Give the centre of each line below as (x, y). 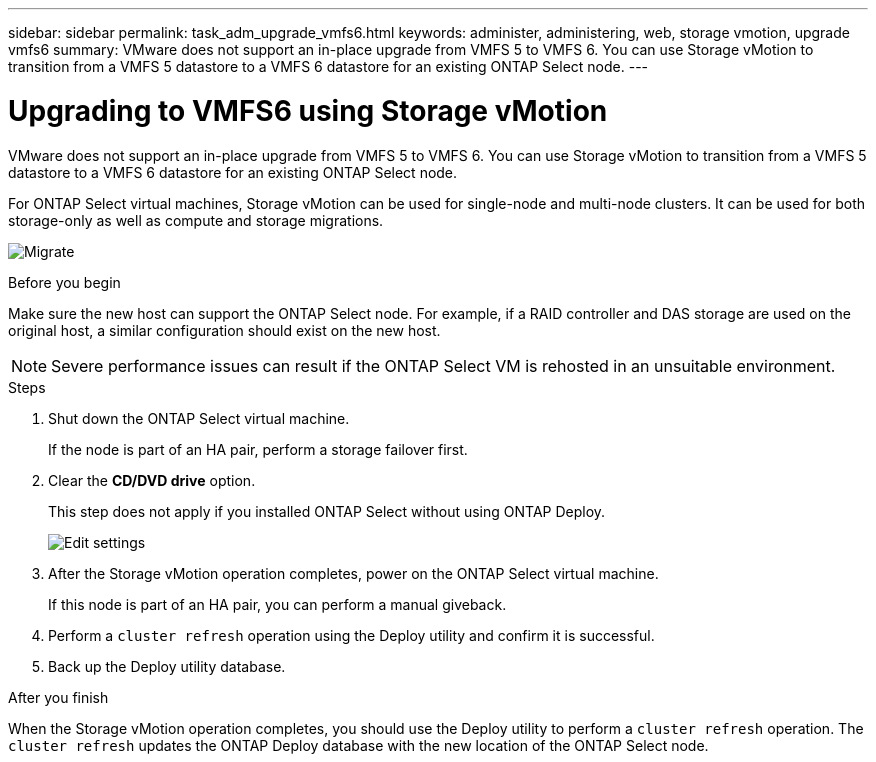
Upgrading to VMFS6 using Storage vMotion (308, 110)
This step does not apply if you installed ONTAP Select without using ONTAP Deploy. (327, 511)
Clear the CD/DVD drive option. (152, 480)
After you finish (58, 697)
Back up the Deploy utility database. (167, 666)
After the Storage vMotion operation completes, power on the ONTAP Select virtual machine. (353, 573)
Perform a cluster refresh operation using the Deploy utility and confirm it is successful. (351, 635)
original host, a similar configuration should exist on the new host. (224, 330)
